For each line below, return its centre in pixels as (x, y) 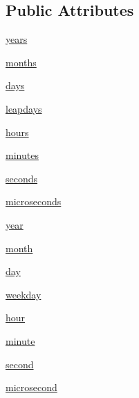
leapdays (24, 108)
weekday (24, 294)
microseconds (34, 201)
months (21, 62)
